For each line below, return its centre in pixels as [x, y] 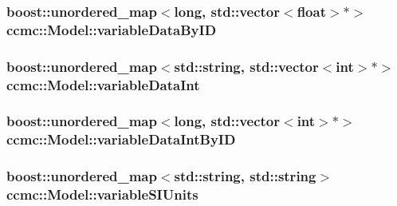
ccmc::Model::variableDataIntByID [121, 139]
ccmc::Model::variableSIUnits [102, 194]
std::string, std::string [245, 176]
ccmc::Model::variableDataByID [112, 29]
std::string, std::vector [246, 66]
